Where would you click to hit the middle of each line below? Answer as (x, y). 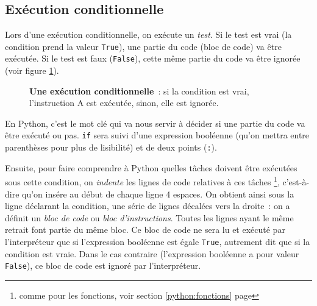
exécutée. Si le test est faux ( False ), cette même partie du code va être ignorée (153, 58)
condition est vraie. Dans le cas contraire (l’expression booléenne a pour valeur (152, 253)
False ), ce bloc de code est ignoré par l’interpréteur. (103, 265)
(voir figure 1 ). (32, 70)
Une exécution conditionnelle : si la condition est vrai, (139, 91)
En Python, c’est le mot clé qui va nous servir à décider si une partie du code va (155, 123)
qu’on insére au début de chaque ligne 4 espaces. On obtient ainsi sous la (158, 194)
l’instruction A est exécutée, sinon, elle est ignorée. (124, 103)
